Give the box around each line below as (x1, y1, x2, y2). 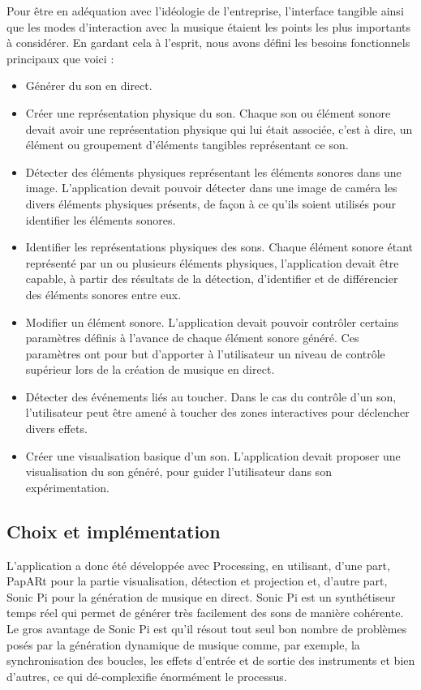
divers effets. (25, 420, 88, 437)
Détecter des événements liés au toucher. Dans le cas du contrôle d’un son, (25, 388, 397, 405)
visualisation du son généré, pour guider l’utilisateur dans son (25, 463, 332, 480)
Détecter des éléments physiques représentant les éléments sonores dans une (25, 163, 402, 180)
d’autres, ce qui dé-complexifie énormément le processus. (6, 667, 287, 684)
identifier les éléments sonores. (25, 211, 176, 228)
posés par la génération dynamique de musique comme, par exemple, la (6, 636, 360, 653)
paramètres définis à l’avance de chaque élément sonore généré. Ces (25, 329, 359, 346)
